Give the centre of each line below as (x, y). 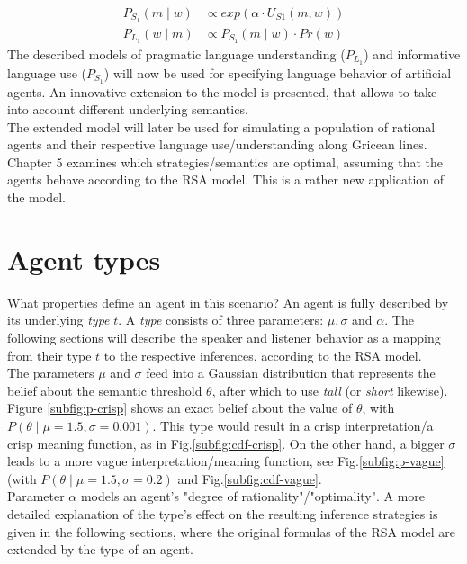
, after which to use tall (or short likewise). (330, 390)
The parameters (51, 373)
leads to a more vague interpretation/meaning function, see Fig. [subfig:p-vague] (226, 461)
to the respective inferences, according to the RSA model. (263, 355)
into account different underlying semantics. (128, 109)
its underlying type (58, 320)
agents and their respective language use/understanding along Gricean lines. (217, 144)
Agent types (84, 259)
